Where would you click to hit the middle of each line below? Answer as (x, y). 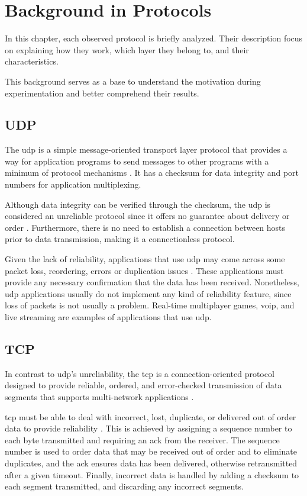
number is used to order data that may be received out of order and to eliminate (151, 451)
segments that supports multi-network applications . (99, 397)
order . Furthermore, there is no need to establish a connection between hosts (145, 227)
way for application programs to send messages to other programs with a (137, 161)
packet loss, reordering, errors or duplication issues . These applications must (144, 270)
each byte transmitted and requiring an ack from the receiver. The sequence (142, 439)
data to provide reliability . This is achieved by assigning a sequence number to (148, 428)
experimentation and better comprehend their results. (102, 93)
